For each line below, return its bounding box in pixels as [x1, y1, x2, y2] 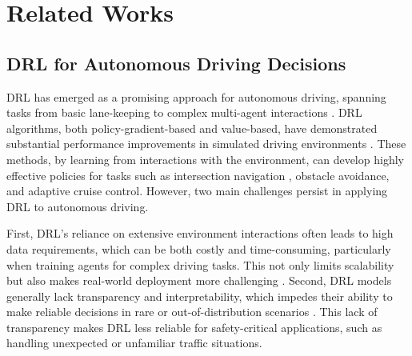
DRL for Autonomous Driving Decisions [6, 50, 346, 75]
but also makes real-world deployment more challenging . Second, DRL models [6, 272, 392, 289]
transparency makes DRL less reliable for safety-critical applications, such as [6, 318, 382, 335]
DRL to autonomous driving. [6, 198, 149, 214]
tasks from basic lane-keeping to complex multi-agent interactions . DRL [6, 104, 362, 121]
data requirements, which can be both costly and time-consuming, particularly [6, 240, 391, 257]
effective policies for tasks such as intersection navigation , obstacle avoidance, [6, 166, 390, 183]
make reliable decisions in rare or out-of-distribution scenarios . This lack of [6, 303, 378, 320]
